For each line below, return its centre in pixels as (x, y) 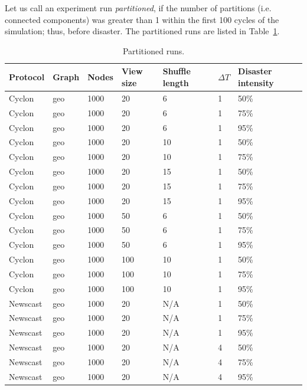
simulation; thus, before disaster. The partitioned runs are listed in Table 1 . (142, 31)
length (176, 82)
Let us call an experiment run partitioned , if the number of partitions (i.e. (138, 8)
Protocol (27, 77)
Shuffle (177, 71)
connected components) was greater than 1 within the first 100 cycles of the (142, 19)
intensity (256, 82)
